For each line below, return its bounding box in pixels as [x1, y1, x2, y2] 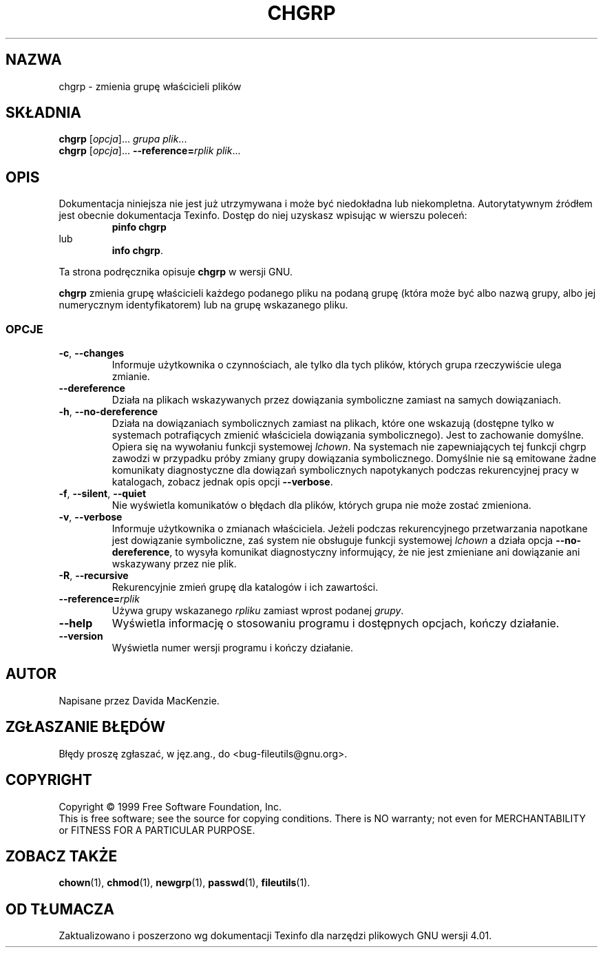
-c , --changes [59, 347, 125, 359]
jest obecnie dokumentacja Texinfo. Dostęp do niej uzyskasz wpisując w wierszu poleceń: [59, 209, 467, 222]
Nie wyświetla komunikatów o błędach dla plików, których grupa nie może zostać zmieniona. [112, 499, 531, 512]
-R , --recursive [59, 569, 129, 582]
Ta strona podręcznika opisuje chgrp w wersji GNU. [59, 266, 293, 278]
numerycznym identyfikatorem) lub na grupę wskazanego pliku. [59, 299, 348, 311]
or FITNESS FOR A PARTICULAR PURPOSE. [59, 824, 255, 836]
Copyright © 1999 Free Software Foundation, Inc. [59, 800, 282, 813]
